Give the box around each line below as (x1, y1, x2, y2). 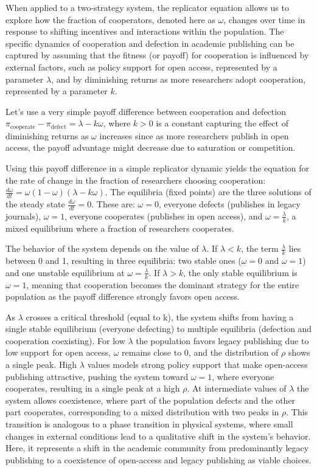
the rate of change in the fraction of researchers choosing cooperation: (5, 173, 266, 186)
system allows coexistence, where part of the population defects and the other (5, 393, 296, 406)
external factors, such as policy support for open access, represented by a (5, 60, 277, 73)
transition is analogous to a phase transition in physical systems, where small (5, 418, 293, 430)
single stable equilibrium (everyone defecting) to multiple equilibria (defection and (5, 322, 312, 335)
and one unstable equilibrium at (5, 266, 125, 278)
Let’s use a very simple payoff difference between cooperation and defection (5, 105, 286, 117)
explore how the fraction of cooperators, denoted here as (5, 13, 215, 26)
